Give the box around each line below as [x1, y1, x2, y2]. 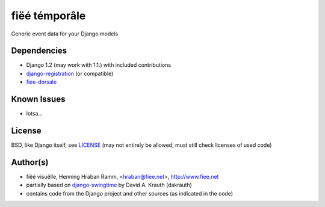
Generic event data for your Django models [11, 30, 119, 37]
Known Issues [11, 94, 66, 105]
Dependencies [11, 46, 67, 56]
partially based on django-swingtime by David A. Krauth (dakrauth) [26, 181, 193, 189]
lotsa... [26, 110, 43, 117]
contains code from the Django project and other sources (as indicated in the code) [26, 190, 234, 197]
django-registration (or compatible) [26, 70, 114, 77]
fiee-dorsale [26, 78, 57, 85]
